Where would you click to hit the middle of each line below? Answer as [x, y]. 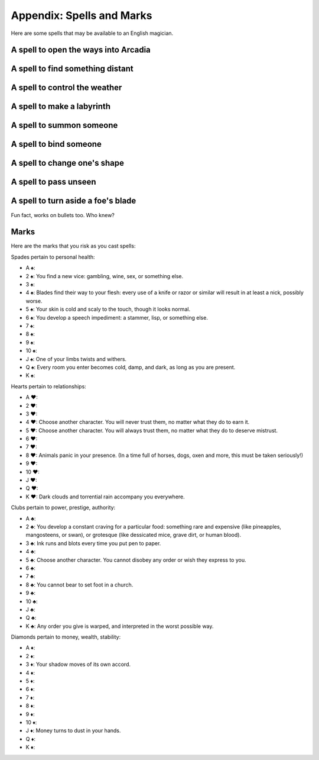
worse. [34, 301]
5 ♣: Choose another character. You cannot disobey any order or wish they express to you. [136, 560]
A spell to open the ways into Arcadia [81, 50]
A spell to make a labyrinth [61, 107]
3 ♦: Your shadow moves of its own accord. [78, 664]
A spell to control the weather [66, 88]
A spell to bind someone [56, 144]
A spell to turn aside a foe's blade [74, 201]
